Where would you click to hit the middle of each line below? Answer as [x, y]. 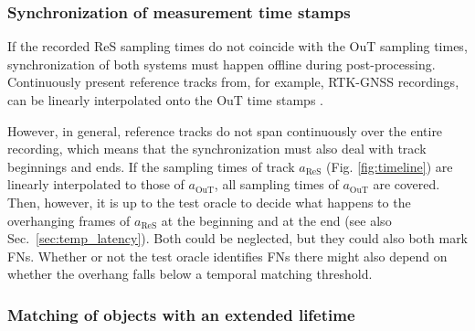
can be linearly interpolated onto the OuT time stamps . [165, 100]
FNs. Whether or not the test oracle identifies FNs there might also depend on [227, 256]
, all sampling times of [276, 184]
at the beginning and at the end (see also [276, 220]
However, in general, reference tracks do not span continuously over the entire [225, 130]
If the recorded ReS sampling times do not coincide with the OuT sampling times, [237, 46]
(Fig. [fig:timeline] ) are [390, 166]
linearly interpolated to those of [96, 184]
